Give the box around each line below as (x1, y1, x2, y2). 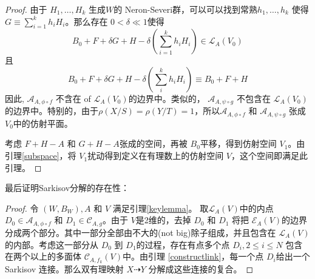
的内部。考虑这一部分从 (5, 238, 98, 250)
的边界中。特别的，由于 (5, 104, 98, 117)
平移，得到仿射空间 (200, 137, 277, 150)
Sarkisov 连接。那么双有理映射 (5, 262, 124, 275)
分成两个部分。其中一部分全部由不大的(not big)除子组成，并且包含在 (5, 226, 276, 238)
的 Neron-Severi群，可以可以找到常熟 (113, 3, 258, 15)
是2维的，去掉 (135, 213, 191, 226)
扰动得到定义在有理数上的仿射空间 (87, 149, 224, 162)
